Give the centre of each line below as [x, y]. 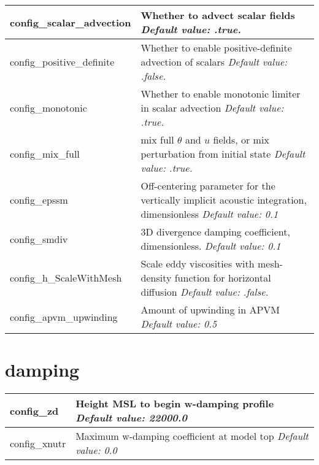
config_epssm [39, 200]
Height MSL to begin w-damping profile [175, 404]
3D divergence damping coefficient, [215, 232]
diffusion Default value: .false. [205, 292]
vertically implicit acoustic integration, [224, 200]
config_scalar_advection [71, 22]
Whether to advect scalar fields [218, 15]
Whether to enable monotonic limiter [221, 94]
